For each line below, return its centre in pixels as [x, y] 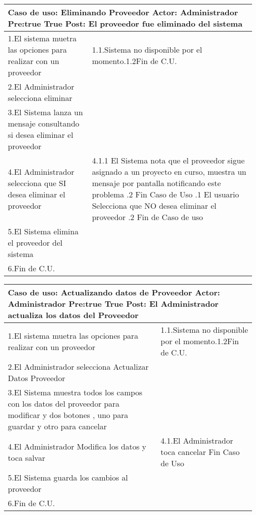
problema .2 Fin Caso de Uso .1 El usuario [165, 194]
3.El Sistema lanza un [46, 112]
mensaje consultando [44, 123]
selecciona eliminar [40, 98]
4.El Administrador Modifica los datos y [77, 446]
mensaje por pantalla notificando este [156, 183]
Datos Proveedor [37, 378]
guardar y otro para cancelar [57, 426]
